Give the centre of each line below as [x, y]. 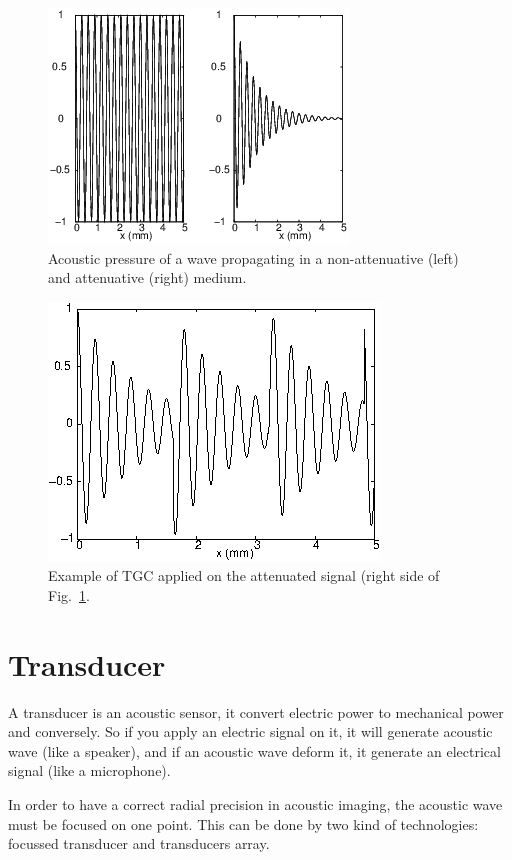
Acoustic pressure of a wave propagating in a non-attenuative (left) [253, 257]
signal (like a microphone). [89, 770]
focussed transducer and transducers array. [139, 843]
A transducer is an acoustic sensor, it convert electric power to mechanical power [256, 711]
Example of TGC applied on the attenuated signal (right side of [244, 575]
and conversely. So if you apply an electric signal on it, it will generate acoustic [250, 731]
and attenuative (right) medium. [147, 277]
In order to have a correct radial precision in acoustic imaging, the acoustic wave [255, 804]
